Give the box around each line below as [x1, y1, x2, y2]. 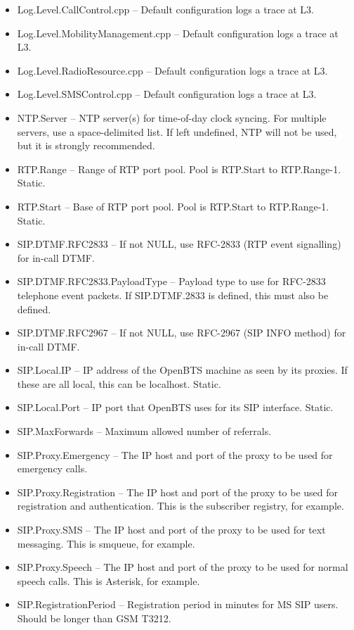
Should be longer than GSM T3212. [17, 611, 171, 625]
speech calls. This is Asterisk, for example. [17, 573, 200, 588]
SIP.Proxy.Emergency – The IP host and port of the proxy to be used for [17, 447, 333, 462]
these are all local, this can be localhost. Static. [17, 376, 221, 391]
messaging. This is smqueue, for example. [17, 536, 195, 550]
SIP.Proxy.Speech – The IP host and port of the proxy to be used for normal [17, 560, 348, 574]
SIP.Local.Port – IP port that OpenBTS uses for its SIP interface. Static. [17, 400, 334, 415]
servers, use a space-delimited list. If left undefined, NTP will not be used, [17, 124, 337, 139]
